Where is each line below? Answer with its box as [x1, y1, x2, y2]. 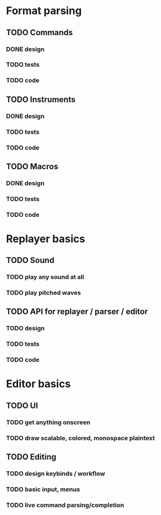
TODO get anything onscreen [6, 418, 90, 426]
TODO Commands [6, 28, 73, 37]
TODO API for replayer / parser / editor [6, 306, 148, 317]
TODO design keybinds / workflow [6, 469, 106, 478]
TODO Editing [6, 452, 57, 462]
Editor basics [6, 377, 71, 391]
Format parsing [6, 4, 82, 18]
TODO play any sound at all [6, 273, 85, 281]
